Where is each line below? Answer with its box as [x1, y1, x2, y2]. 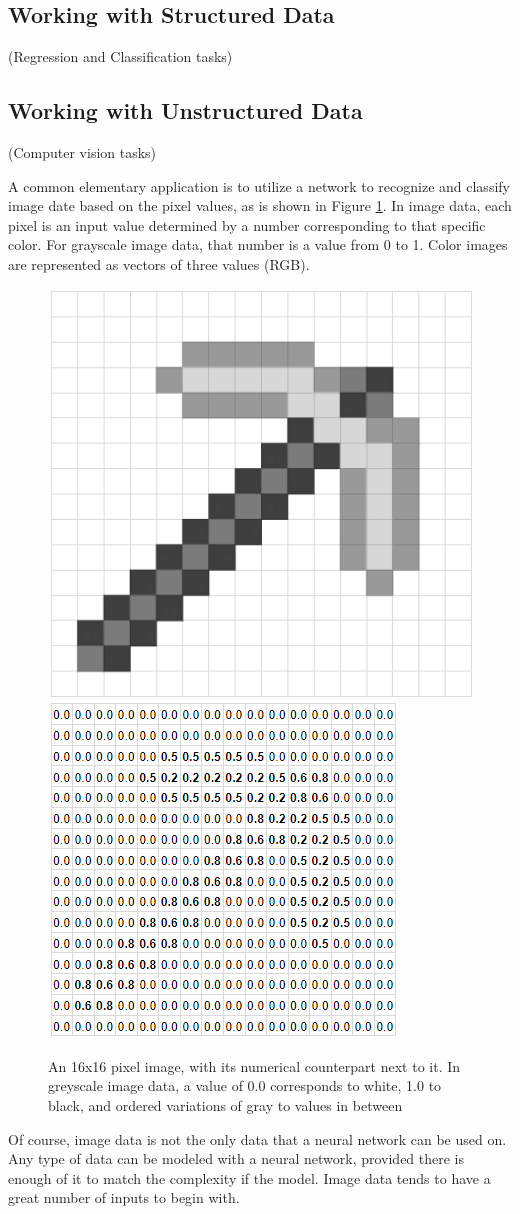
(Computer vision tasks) [8, 142, 157, 162]
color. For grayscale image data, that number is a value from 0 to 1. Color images [8, 234, 508, 255]
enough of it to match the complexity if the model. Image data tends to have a [8, 1167, 491, 1188]
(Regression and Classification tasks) [8, 46, 233, 67]
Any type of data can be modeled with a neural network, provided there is [8, 1148, 465, 1169]
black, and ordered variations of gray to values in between [48, 1094, 403, 1115]
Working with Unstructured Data [8, 95, 363, 126]
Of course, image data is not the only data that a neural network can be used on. [8, 1128, 507, 1149]
